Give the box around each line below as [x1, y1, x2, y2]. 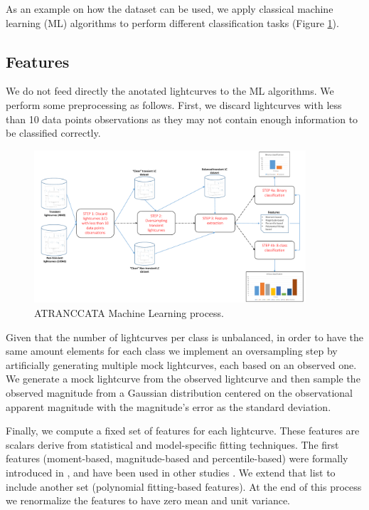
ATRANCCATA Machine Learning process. [34, 306, 225, 320]
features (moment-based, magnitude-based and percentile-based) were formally [6, 451, 348, 466]
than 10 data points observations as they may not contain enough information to [6, 111, 358, 126]
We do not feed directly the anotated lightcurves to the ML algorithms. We [6, 83, 334, 98]
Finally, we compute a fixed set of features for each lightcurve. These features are [6, 423, 360, 438]
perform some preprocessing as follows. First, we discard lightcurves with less [6, 97, 342, 112]
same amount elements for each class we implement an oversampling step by [6, 343, 338, 358]
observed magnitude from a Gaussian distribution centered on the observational [6, 385, 353, 400]
